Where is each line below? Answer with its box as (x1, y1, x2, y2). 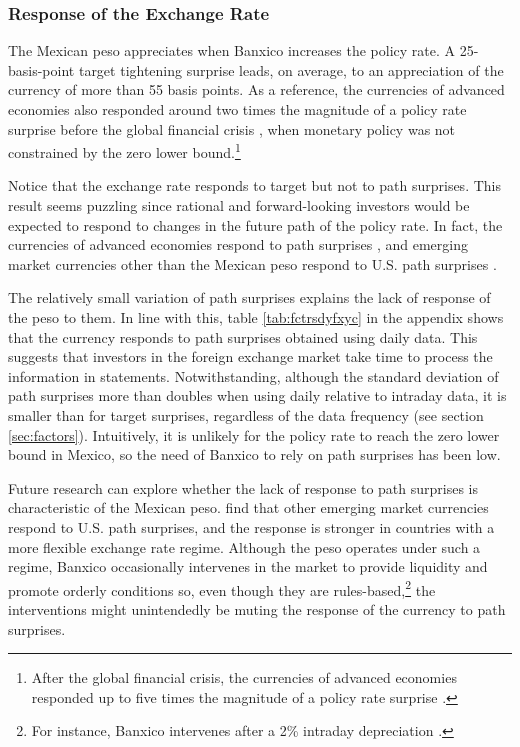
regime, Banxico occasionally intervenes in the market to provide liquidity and (8, 556, 488, 577)
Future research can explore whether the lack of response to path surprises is (8, 477, 479, 498)
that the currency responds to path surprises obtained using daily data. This (8, 326, 478, 347)
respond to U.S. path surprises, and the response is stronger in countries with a (8, 516, 495, 537)
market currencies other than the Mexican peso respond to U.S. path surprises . (8, 253, 497, 274)
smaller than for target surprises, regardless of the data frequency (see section (8, 404, 484, 425)
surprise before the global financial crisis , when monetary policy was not (8, 118, 456, 139)
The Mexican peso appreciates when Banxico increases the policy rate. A (8, 40, 456, 61)
